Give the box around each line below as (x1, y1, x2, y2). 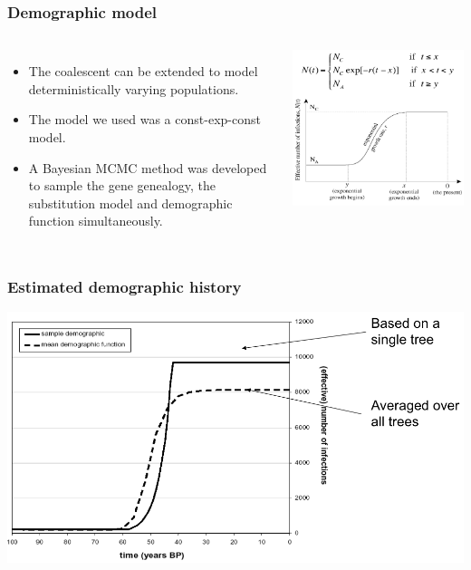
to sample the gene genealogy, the (28, 176, 216, 195)
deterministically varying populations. (28, 79, 239, 98)
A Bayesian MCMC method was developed (28, 158, 267, 177)
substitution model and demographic (28, 193, 233, 212)
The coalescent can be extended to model (28, 62, 258, 81)
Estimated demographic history (7, 275, 242, 297)
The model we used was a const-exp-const (28, 110, 261, 129)
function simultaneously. (28, 211, 163, 230)
